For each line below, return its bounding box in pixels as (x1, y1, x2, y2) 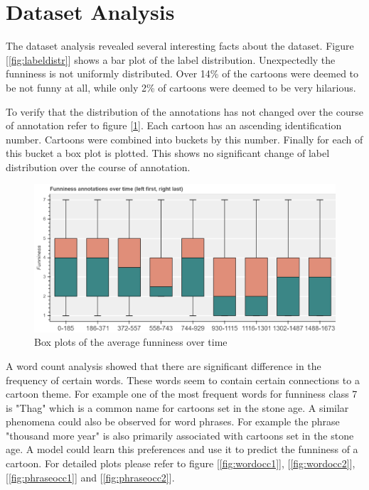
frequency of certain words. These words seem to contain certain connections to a (6, 372, 360, 387)
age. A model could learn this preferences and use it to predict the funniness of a (6, 442, 358, 457)
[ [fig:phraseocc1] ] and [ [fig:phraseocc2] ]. (6, 469, 175, 484)
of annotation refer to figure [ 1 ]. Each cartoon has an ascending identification (6, 118, 342, 133)
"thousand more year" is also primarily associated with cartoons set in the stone (6, 428, 354, 442)
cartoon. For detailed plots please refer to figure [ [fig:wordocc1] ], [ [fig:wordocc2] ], (6, 456, 355, 471)
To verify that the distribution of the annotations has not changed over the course (6, 104, 363, 119)
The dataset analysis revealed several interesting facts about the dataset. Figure (6, 38, 354, 53)
